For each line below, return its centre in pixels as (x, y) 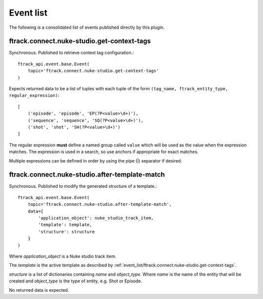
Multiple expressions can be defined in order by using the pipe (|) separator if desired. (95, 160)
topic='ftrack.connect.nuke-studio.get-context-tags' (93, 71)
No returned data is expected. (39, 290)
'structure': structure (66, 231)
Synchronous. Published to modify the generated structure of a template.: (83, 186)
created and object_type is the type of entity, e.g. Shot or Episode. (75, 281)
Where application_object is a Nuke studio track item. (63, 256)
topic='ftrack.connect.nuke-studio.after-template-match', (100, 204)
